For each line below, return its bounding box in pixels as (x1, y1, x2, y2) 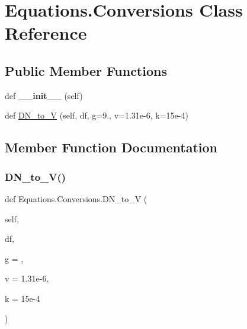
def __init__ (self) (5, 89, 83, 101)
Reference (5, 21, 87, 45)
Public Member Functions (5, 61, 167, 79)
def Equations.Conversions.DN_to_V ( (5, 192, 147, 205)
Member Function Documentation (5, 138, 218, 156)
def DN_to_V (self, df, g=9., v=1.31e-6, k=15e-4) (5, 109, 188, 122)
